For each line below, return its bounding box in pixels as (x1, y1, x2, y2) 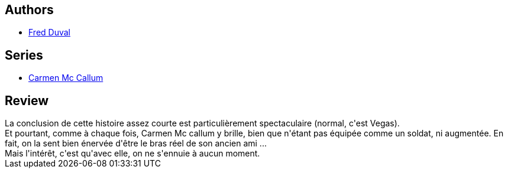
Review (5, 93, 49, 108)
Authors (5, 2, 54, 17)
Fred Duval (28, 27, 70, 38)
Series (5, 47, 43, 63)
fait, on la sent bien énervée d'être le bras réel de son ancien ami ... (5, 138, 267, 149)
